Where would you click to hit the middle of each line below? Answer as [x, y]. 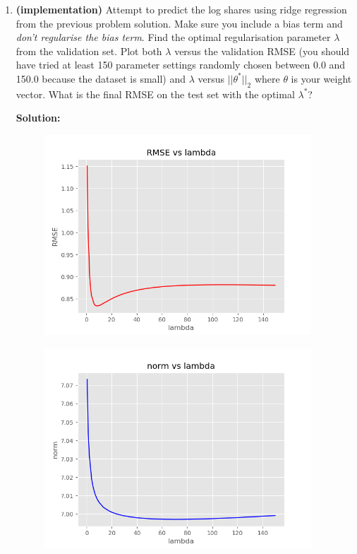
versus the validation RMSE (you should [262, 51]
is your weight [321, 78]
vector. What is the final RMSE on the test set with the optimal [155, 94]
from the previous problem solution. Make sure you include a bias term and [179, 23]
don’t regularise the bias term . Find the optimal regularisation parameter [173, 37]
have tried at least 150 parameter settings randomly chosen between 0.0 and [181, 65]
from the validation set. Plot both [89, 51]
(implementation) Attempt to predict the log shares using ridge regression [181, 9]
